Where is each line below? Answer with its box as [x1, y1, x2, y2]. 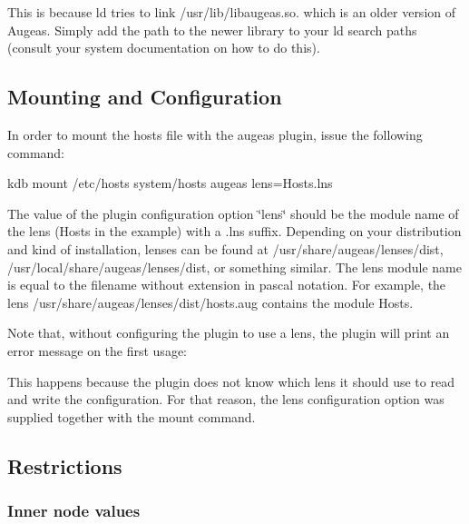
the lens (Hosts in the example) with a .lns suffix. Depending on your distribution [7, 222, 462, 241]
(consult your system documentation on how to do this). [7, 38, 320, 57]
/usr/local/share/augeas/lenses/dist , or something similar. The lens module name [7, 257, 462, 276]
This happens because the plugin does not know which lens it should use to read [7, 371, 454, 391]
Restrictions [7, 451, 122, 480]
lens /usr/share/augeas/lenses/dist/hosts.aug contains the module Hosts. [7, 292, 414, 311]
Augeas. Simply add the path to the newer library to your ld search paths [7, 20, 417, 39]
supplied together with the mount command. [7, 407, 256, 426]
